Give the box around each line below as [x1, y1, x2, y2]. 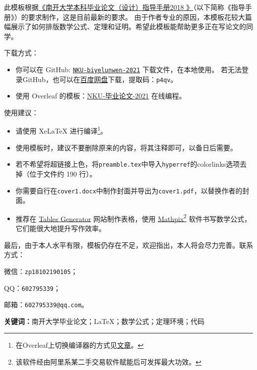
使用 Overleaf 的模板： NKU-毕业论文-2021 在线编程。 [15, 91, 186, 101]
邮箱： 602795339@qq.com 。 [4, 299, 88, 310]
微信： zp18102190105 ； [4, 266, 78, 276]
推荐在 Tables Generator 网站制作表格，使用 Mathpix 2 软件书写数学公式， [15, 212, 252, 224]
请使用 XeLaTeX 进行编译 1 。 [15, 124, 108, 136]
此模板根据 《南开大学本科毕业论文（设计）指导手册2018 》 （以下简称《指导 [4, 2, 245, 12]
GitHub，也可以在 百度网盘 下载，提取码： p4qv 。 [22, 74, 177, 84]
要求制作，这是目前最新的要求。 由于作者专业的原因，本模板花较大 [28, 11, 245, 22]
